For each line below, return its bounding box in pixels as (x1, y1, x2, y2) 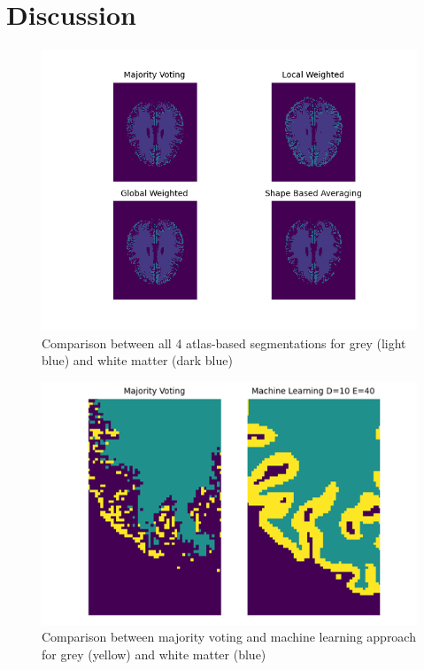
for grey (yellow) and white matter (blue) (42, 645, 266, 663)
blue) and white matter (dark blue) (42, 351, 233, 370)
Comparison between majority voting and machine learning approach (42, 627, 416, 646)
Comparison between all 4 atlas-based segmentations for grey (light (42, 333, 406, 352)
